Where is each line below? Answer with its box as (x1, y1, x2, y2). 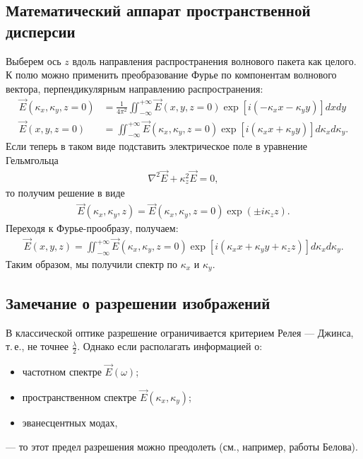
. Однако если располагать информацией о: (77, 339, 263, 354)
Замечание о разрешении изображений (6, 291, 270, 313)
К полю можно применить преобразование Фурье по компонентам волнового (6, 67, 337, 82)
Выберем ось (6, 53, 61, 68)
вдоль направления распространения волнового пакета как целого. (72, 53, 357, 68)
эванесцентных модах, (22, 414, 118, 429)
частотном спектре (22, 364, 102, 379)
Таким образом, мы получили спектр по (6, 256, 178, 271)
